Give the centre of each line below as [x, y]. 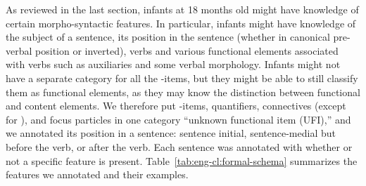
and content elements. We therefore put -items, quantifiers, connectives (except [176, 106]
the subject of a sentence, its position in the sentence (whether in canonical [168, 37]
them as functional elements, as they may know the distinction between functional [183, 92]
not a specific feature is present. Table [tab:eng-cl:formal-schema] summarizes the [182, 160]
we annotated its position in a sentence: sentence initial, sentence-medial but [171, 133]
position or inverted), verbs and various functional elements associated [187, 50]
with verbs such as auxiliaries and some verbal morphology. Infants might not [173, 64]
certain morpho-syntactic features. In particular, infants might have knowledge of [181, 23]
